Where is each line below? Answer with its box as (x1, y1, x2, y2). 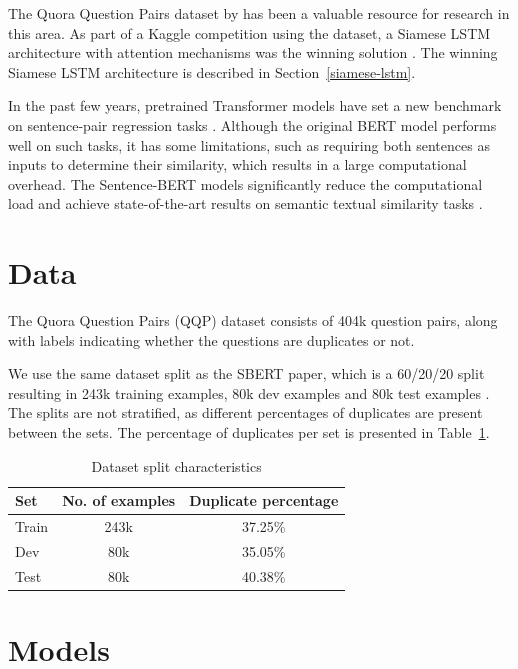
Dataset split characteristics (91, 455, 262, 476)
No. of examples (62, 490, 176, 511)
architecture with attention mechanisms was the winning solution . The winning (8, 42, 498, 63)
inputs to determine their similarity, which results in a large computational (8, 154, 467, 175)
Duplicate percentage (189, 490, 339, 511)
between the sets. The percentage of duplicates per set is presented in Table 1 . (8, 422, 490, 443)
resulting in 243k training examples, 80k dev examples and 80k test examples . (8, 382, 490, 403)
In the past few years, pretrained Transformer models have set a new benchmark (8, 95, 502, 116)
